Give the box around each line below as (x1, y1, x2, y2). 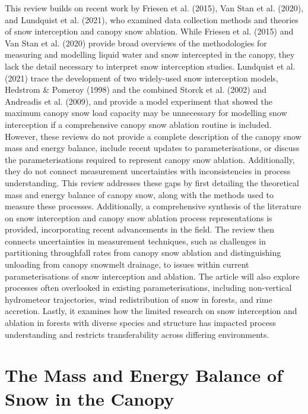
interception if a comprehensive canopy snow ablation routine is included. (5, 118, 272, 130)
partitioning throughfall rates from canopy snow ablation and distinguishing (5, 246, 281, 259)
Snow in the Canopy (5, 386, 174, 410)
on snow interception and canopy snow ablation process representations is (5, 211, 272, 224)
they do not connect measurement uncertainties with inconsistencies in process (5, 165, 291, 177)
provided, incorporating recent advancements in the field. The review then (5, 223, 275, 236)
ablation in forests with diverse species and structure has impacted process (5, 316, 277, 329)
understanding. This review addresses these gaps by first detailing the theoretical (5, 176, 299, 189)
